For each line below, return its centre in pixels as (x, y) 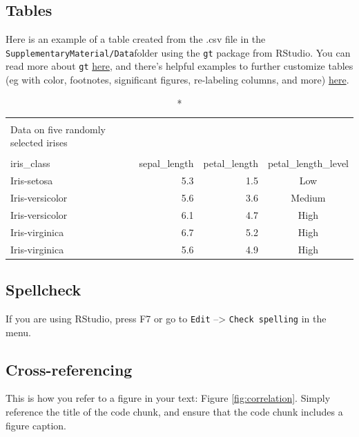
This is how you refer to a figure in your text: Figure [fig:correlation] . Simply (168, 398)
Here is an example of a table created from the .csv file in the (136, 39)
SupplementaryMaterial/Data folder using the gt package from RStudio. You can (178, 52)
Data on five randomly (58, 129)
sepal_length (166, 163)
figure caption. (36, 425)
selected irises (39, 143)
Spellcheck (43, 290)
